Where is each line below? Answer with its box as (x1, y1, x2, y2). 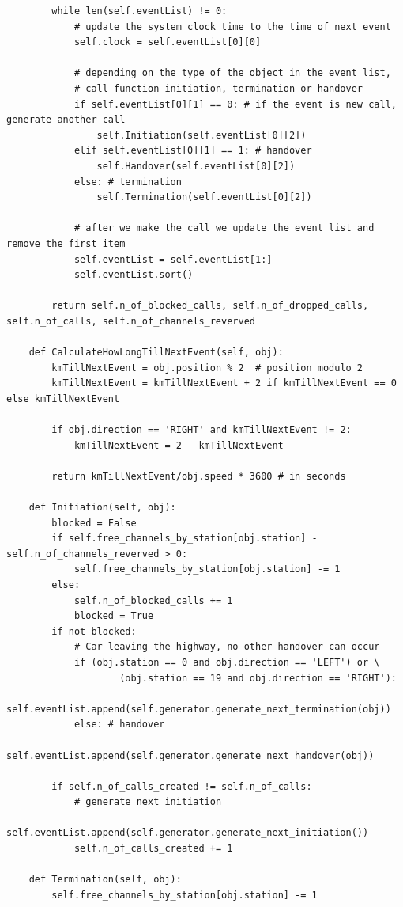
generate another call (6, 114, 126, 126)
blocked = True (73, 610, 154, 622)
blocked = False (51, 517, 137, 529)
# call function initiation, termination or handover (73, 82, 363, 94)
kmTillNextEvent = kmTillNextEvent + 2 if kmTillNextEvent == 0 (51, 378, 397, 389)
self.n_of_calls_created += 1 (73, 843, 233, 855)
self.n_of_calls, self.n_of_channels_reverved (6, 315, 255, 327)
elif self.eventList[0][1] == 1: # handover (73, 145, 312, 157)
